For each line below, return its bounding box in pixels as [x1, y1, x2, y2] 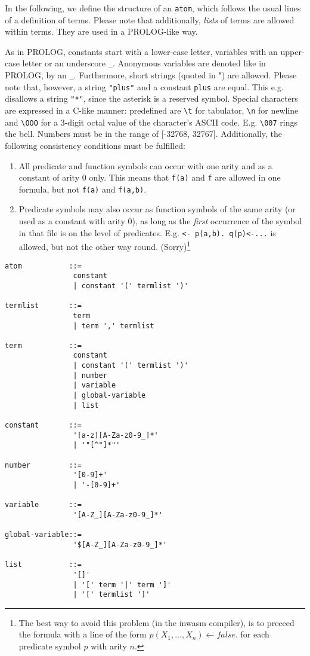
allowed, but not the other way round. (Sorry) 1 [18, 239, 191, 252]
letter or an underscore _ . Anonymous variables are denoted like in [22, 57, 266, 69]
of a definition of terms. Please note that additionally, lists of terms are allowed [5, 13, 294, 26]
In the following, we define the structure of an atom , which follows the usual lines [5, 2, 301, 14]
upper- [280, 45, 305, 57]
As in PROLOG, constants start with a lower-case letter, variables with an [5, 45, 278, 57]
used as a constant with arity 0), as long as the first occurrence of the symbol [18, 215, 302, 227]
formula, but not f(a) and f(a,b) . [18, 182, 147, 195]
